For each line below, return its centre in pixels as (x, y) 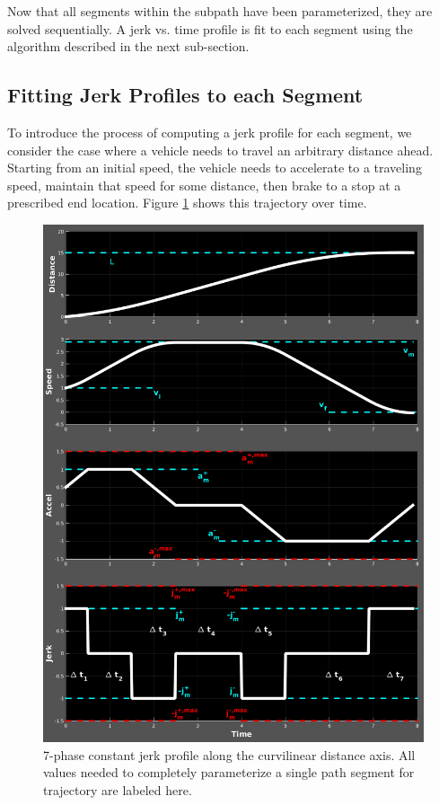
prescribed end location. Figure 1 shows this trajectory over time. (187, 203)
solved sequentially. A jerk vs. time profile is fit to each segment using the (210, 28)
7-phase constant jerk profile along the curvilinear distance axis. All (229, 754)
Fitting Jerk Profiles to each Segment (185, 95)
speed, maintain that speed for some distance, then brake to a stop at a (204, 185)
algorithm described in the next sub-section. (128, 46)
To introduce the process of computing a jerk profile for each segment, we (210, 132)
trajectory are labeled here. (118, 789)
